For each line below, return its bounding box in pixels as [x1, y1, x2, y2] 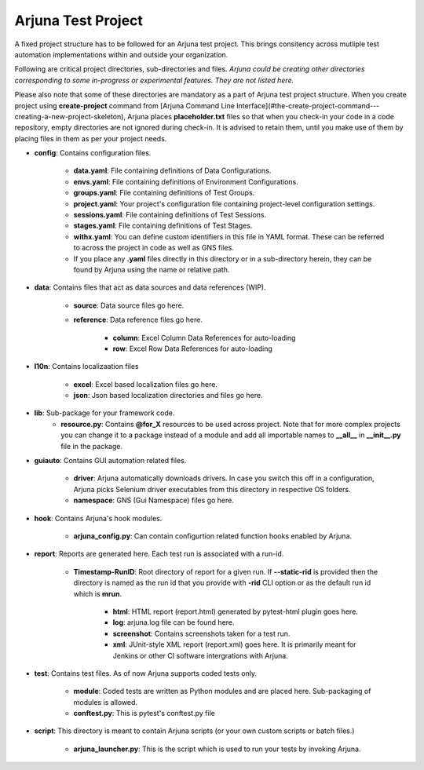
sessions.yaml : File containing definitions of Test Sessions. [73, 210, 267, 220]
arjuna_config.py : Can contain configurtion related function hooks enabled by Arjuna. [73, 531, 353, 541]
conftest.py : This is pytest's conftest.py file [73, 709, 215, 718]
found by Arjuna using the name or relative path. [73, 265, 230, 274]
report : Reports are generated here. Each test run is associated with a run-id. [34, 549, 284, 559]
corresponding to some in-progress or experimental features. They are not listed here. [14, 75, 294, 85]
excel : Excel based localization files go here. [73, 379, 217, 389]
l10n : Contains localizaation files [34, 362, 139, 371]
